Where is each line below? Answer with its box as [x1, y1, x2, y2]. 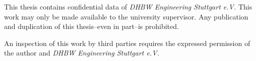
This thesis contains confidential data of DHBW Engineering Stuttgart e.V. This [4, 1, 252, 11]
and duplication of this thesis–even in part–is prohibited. [4, 21, 179, 31]
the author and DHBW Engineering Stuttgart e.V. [4, 47, 159, 58]
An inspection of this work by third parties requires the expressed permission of [4, 37, 250, 48]
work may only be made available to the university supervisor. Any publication [4, 11, 248, 21]
